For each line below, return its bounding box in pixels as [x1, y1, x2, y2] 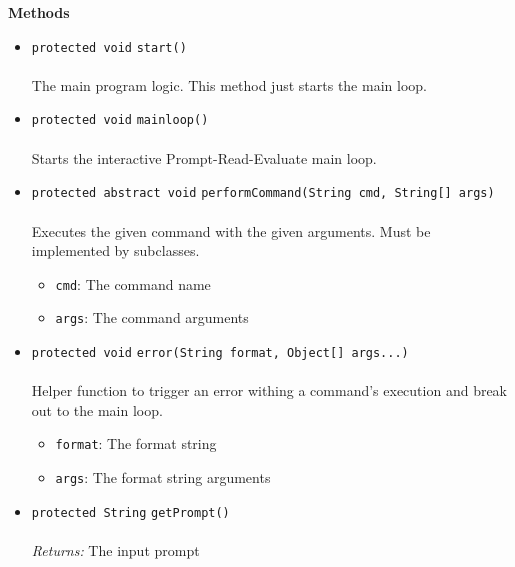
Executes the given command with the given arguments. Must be [31, 220, 431, 241]
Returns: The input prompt [31, 540, 200, 561]
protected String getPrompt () [31, 505, 230, 520]
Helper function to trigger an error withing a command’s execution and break [31, 380, 508, 401]
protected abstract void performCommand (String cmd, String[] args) [31, 186, 495, 201]
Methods [8, 2, 70, 22]
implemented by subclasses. [31, 240, 200, 261]
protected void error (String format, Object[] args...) [31, 346, 409, 361]
